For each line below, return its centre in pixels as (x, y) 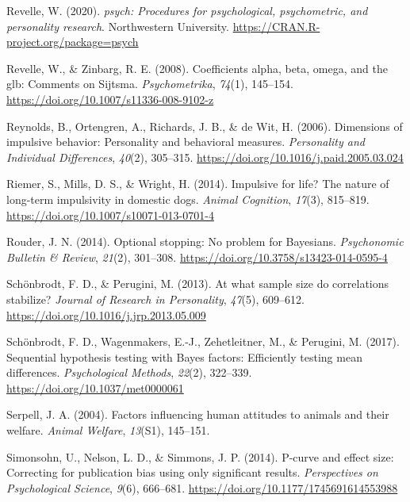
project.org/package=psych (73, 42)
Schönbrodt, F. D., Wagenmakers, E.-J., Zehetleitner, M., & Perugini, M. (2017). (203, 341)
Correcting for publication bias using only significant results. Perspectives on (192, 472)
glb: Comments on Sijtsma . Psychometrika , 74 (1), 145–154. (150, 84)
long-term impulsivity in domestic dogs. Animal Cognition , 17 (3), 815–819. (188, 199)
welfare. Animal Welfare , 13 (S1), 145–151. (108, 430)
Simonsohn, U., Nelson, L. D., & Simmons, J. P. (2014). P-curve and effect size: (200, 456)
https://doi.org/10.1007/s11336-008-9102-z (110, 99)
